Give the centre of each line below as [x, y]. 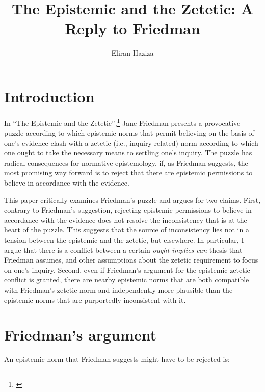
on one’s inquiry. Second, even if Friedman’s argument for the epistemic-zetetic [127, 269]
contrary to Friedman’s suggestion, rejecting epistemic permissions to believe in [128, 210]
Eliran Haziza [132, 53]
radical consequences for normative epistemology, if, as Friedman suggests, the [126, 162]
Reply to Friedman [132, 28]
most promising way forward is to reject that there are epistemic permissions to [128, 173]
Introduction [49, 96]
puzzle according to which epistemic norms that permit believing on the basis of [129, 133]
